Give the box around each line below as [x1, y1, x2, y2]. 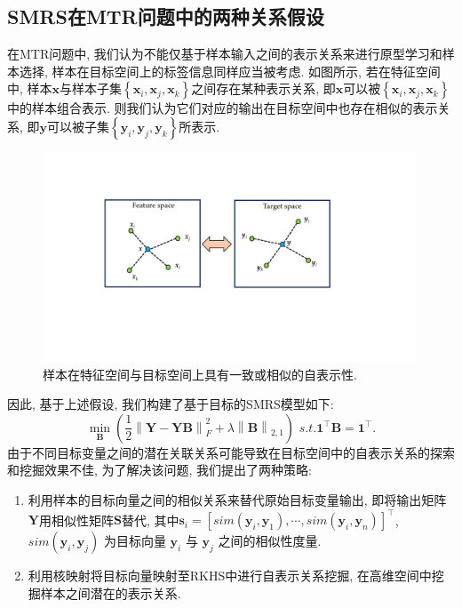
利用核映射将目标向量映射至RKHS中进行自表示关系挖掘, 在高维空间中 [28, 566, 432, 585]
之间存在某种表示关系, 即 [191, 79, 336, 98]
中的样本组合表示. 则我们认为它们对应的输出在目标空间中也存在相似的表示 [7, 99, 438, 117]
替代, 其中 [121, 510, 179, 529]
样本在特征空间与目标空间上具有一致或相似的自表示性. [43, 364, 357, 383]
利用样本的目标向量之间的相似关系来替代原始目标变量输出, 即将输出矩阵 [28, 491, 447, 509]
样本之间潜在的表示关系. [40, 583, 181, 602]
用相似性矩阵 [38, 510, 114, 529]
